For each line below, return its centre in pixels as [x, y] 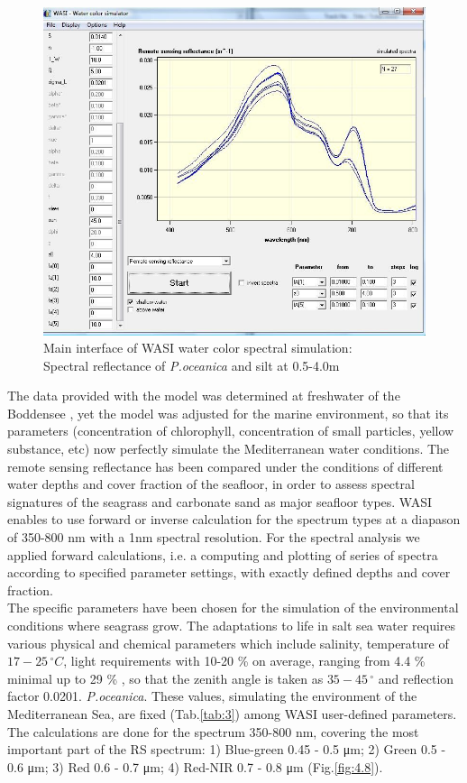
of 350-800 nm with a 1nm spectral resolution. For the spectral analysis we [214, 537]
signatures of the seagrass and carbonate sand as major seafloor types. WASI [220, 501]
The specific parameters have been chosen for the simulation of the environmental [233, 608]
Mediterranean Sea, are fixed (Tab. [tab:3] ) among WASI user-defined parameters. [232, 713]
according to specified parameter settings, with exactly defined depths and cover [229, 572]
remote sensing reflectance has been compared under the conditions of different [225, 466]
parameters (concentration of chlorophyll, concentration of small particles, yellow [231, 431]
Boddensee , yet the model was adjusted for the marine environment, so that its [228, 413]
